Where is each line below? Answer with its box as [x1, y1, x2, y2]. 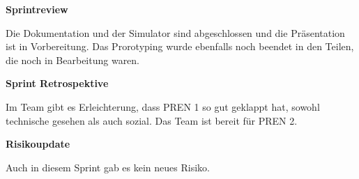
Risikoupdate [6, 137, 70, 151]
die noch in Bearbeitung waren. [6, 52, 140, 67]
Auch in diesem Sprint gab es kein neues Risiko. [6, 159, 210, 174]
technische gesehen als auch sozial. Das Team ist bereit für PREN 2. [6, 113, 298, 127]
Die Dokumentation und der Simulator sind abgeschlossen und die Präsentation [6, 25, 345, 40]
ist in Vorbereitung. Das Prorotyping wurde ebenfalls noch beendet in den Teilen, [6, 39, 354, 54]
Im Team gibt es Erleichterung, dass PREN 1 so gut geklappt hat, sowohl [6, 99, 320, 114]
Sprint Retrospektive [6, 76, 109, 91]
